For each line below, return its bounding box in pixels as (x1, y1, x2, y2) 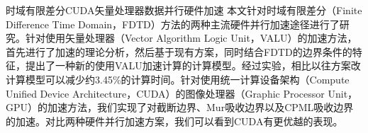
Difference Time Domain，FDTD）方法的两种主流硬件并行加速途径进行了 (6, 16, 340, 31)
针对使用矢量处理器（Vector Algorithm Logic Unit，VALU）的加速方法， (25, 30, 357, 45)
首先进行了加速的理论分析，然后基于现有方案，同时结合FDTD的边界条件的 (6, 44, 352, 59)
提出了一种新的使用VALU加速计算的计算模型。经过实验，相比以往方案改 (25, 58, 361, 73)
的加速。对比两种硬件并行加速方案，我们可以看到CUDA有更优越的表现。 (6, 113, 343, 128)
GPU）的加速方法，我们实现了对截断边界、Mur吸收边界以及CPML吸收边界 (6, 100, 354, 115)
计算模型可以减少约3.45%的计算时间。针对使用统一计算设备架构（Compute (6, 71, 350, 86)
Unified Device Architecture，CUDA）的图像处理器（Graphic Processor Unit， (6, 86, 358, 100)
